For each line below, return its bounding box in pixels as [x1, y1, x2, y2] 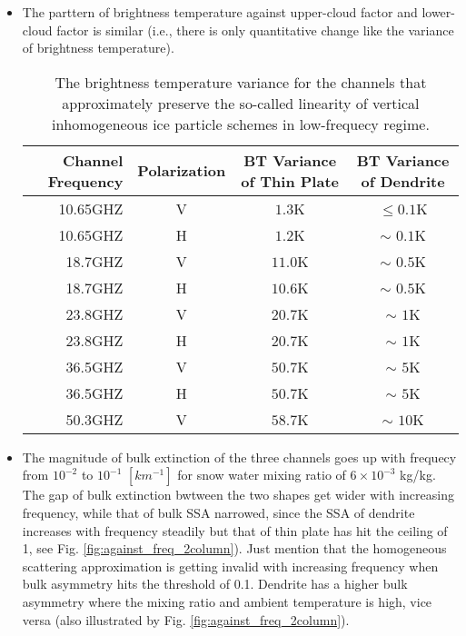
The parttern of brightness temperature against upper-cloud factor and [22, 3, 418, 21]
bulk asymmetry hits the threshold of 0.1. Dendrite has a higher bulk [22, 574, 408, 593]
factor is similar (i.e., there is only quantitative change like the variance [56, 20, 454, 39]
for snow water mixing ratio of [177, 465, 346, 484]
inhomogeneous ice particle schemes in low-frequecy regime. [51, 113, 430, 134]
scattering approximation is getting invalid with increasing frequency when [22, 556, 439, 575]
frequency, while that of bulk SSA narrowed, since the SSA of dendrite [22, 502, 415, 522]
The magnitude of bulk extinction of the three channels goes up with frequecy [22, 447, 457, 466]
